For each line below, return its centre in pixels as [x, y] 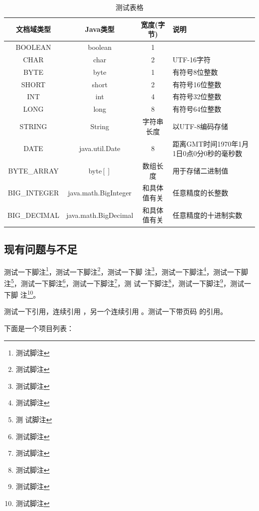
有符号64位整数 [197, 109]
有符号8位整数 [195, 72]
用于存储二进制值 [200, 170]
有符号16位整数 [197, 84]
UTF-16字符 [192, 59]
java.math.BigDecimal [100, 215]
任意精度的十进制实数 [207, 215]
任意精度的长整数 [200, 193]
